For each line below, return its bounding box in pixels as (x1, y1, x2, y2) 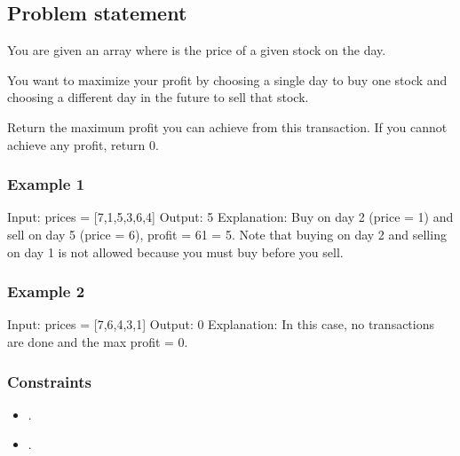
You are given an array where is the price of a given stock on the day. (7, 41, 386, 59)
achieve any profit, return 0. (7, 135, 159, 153)
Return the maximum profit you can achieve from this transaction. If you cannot (7, 117, 448, 136)
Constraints (7, 370, 91, 392)
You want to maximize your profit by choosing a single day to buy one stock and (7, 70, 448, 89)
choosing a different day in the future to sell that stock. (7, 88, 309, 106)
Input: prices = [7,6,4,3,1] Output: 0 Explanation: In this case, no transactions (7, 315, 434, 334)
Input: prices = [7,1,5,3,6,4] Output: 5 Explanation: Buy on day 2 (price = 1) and (7, 208, 454, 226)
